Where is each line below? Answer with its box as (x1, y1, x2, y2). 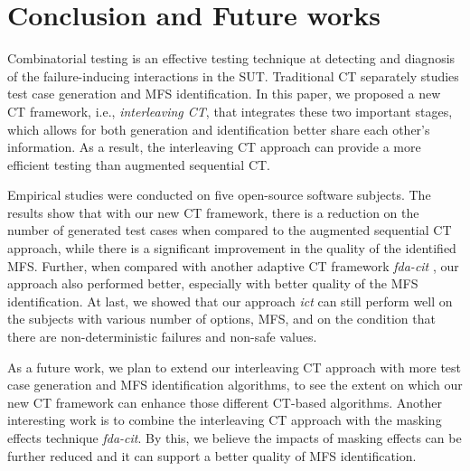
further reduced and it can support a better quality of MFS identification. (7, 446, 417, 465)
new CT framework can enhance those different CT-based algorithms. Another (7, 392, 443, 411)
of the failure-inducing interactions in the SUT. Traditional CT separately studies (7, 66, 459, 85)
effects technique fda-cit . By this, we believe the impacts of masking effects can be (7, 429, 462, 447)
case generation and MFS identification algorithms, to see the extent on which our (7, 375, 463, 394)
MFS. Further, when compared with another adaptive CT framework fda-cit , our (7, 256, 459, 275)
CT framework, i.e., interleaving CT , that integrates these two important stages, (7, 101, 453, 120)
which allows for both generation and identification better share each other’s (7, 119, 430, 138)
